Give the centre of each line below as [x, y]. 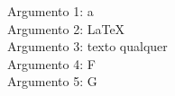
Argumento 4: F [51, 63]
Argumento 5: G [52, 81]
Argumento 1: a [51, 11]
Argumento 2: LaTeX [66, 28]
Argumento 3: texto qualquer [87, 46]
